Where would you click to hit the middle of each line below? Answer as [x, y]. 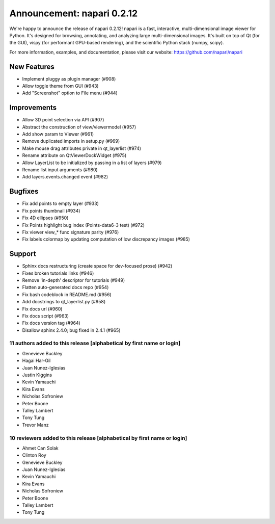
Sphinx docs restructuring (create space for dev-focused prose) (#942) [97, 266]
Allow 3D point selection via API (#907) [63, 120]
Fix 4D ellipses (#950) [45, 218]
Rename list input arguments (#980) [60, 170]
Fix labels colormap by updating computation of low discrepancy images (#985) [106, 239]
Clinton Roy [34, 455]
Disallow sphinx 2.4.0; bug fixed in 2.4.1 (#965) [71, 330]
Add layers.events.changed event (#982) [65, 177]
